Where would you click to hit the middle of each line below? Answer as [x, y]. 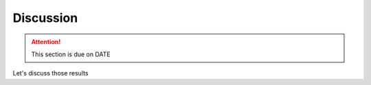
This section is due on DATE [71, 54]
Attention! [46, 42]
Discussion [45, 18]
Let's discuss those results [50, 73]
